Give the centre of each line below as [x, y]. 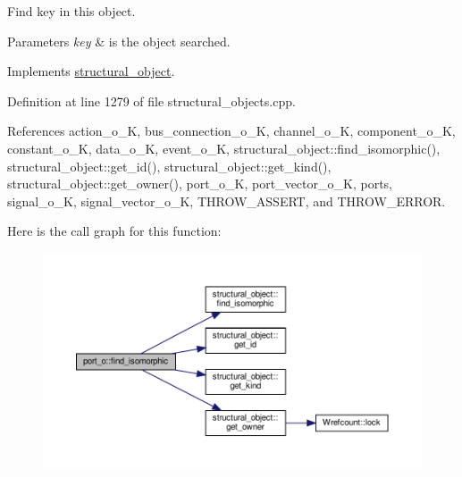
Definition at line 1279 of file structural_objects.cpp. [151, 100]
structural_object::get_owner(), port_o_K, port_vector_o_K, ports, [200, 184]
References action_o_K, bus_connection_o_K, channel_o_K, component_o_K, [231, 131]
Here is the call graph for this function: [114, 231]
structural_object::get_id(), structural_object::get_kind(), [169, 166]
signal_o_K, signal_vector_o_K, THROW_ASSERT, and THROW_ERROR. [227, 201]
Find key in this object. [71, 11]
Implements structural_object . [91, 71]
